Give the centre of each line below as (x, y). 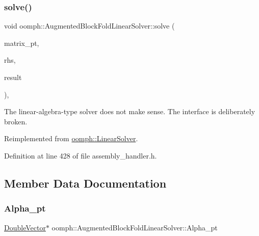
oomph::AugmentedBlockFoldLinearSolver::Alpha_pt (135, 227)
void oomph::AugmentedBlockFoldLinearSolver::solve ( (89, 26)
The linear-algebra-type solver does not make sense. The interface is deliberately (130, 111)
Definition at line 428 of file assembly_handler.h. (81, 155)
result (13, 77)
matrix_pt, (22, 43)
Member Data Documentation (85, 183)
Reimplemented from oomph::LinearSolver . (71, 138)
